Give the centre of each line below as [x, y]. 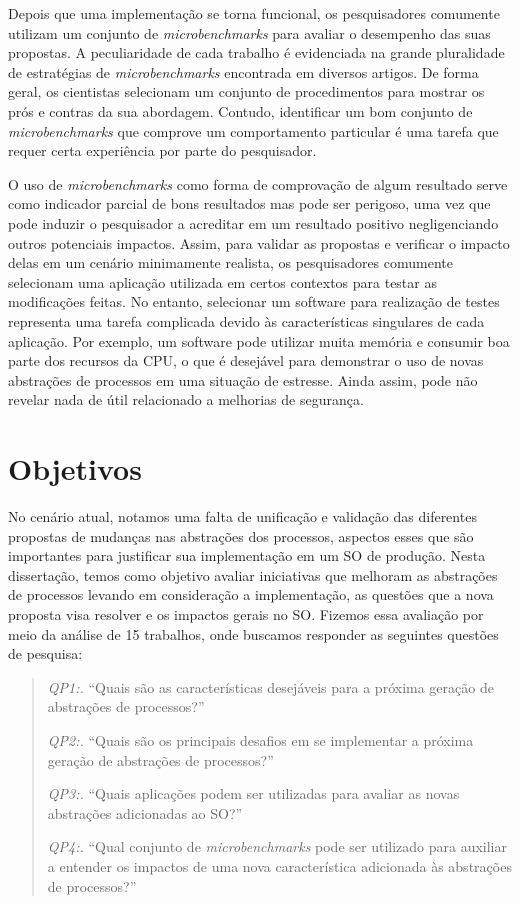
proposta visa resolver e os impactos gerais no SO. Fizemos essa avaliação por [246, 613]
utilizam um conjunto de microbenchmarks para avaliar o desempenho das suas [249, 32]
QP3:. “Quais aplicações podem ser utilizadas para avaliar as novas [253, 793]
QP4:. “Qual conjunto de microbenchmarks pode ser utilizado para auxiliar [277, 846]
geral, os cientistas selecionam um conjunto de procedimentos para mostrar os [246, 91]
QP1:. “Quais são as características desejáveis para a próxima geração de [270, 686]
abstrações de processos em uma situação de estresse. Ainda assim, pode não [243, 379]
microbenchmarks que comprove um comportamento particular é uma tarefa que [253, 130]
